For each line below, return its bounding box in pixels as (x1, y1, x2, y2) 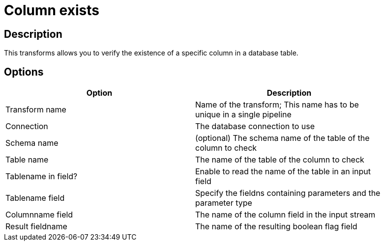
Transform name (5, 105, 66, 115)
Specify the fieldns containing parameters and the (195, 188, 381, 198)
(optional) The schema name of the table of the (195, 133, 370, 143)
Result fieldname (5, 221, 67, 232)
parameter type (195, 198, 252, 208)
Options (4, 65, 44, 78)
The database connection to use (195, 121, 315, 132)
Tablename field (5, 193, 65, 203)
